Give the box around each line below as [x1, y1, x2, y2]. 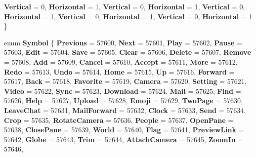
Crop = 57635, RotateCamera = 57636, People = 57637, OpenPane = [4, 115, 234, 125]
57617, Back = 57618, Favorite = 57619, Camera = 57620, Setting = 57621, [4, 76, 247, 86]
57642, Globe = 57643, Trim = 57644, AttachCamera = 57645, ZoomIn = [4, 134, 244, 144]
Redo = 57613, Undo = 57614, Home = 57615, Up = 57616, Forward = [4, 66, 235, 77]
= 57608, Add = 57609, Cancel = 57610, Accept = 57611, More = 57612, [4, 56, 238, 67]
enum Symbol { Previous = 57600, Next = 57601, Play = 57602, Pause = [4, 37, 242, 47]
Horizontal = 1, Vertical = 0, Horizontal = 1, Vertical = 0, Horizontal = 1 [4, 11, 253, 21]
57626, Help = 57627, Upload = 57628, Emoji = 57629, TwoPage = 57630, [4, 95, 243, 106]
